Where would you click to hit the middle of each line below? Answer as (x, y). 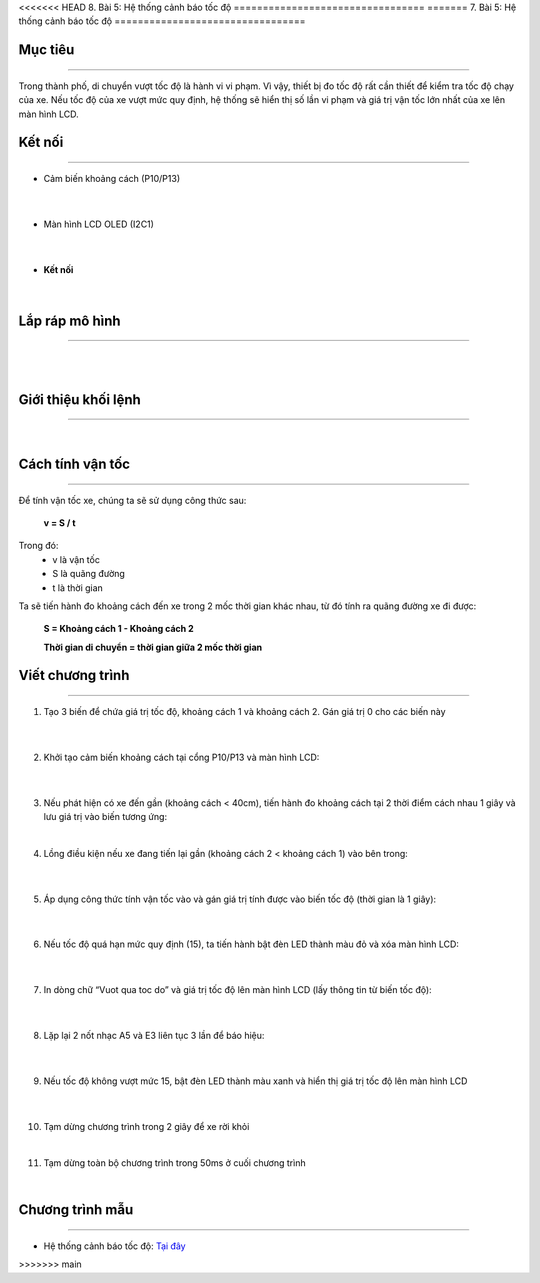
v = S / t (59, 522)
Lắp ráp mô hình (69, 320)
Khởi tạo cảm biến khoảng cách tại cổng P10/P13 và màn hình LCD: (181, 757)
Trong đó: (38, 546)
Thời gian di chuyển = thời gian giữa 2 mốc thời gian (153, 647)
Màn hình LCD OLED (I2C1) (99, 224)
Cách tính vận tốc (74, 463)
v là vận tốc (76, 559)
